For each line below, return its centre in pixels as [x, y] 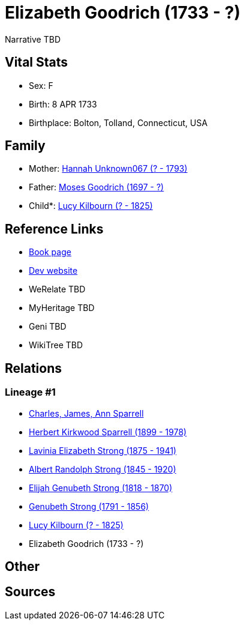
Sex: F [41, 85]
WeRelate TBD [57, 289]
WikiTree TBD [56, 345]
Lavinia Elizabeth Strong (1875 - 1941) [103, 450]
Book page [50, 252]
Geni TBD [48, 327]
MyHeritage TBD [62, 308]
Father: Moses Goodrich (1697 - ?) [97, 187]
